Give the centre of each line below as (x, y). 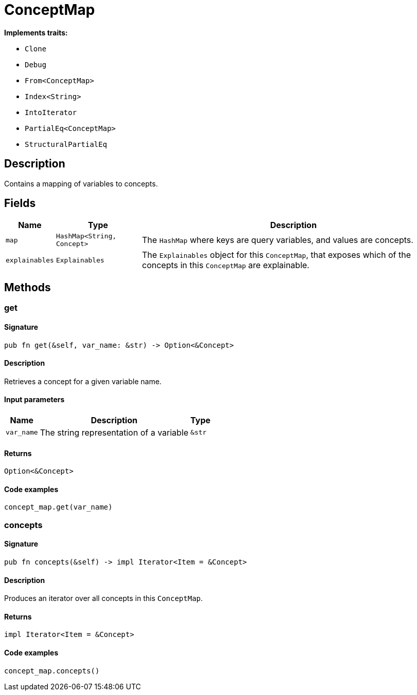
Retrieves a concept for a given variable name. (83, 381)
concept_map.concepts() (52, 671)
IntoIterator (51, 112)
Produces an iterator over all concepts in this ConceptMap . (104, 598)
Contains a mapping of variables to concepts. (81, 183)
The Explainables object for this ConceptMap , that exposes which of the (277, 255)
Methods (28, 287)
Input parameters (34, 400)
